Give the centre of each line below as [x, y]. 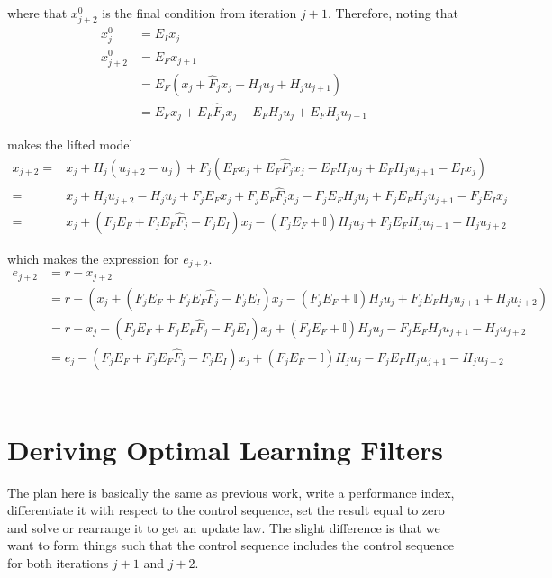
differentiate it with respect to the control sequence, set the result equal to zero [226, 510]
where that [37, 13]
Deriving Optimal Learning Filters [225, 449]
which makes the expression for [93, 258]
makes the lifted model [70, 144]
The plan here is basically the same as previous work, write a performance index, [231, 492]
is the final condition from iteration [199, 13]
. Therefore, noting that [393, 13]
